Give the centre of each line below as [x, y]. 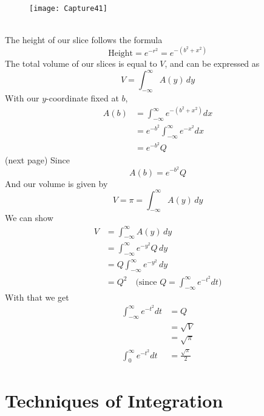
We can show [29, 218]
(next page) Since [37, 160]
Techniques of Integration [114, 400]
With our [22, 98]
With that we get [37, 297]
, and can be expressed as [212, 63]
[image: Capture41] [68, 9]
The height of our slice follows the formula [84, 40]
